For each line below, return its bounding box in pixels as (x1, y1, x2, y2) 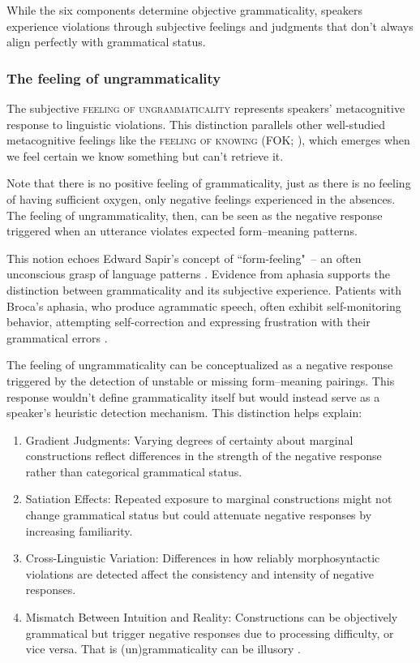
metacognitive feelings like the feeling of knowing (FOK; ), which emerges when (6, 131, 410, 149)
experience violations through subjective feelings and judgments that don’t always (6, 17, 414, 34)
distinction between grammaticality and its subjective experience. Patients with (6, 281, 402, 298)
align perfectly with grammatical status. (6, 33, 206, 50)
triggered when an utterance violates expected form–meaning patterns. (6, 222, 358, 239)
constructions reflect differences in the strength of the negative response (25, 447, 382, 464)
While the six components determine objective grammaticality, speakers (6, 2, 363, 18)
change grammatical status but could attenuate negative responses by (25, 506, 372, 523)
